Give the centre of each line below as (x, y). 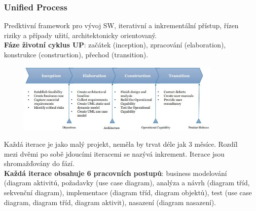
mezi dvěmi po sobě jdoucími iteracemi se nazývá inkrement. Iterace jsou (114, 153)
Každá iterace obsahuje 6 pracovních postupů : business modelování (115, 173)
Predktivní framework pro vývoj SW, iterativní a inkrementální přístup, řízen (121, 25)
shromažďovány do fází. (39, 163)
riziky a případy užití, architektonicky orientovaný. (80, 35)
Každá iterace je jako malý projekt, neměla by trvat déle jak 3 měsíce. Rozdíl (121, 144)
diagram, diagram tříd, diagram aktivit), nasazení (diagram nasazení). (110, 202)
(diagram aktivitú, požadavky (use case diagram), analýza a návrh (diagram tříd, (127, 183)
